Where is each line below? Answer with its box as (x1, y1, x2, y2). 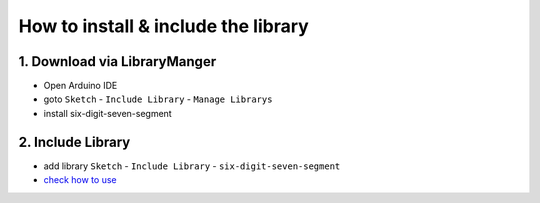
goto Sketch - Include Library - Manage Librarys (43, 93, 273, 105)
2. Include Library (18, 133, 131, 150)
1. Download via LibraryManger (18, 53, 217, 70)
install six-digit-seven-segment (43, 107, 172, 119)
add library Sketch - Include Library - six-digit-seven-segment (43, 160, 341, 172)
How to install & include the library (18, 15, 309, 37)
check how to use (43, 174, 117, 186)
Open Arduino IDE (43, 80, 118, 92)
